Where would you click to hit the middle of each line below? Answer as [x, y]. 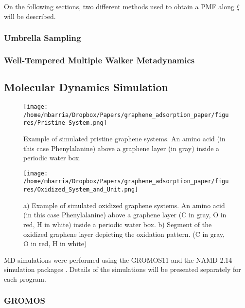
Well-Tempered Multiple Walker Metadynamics [99, 60]
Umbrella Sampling [43, 38]
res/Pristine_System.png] [65, 123]
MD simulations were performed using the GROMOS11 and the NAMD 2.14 [118, 260]
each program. [25, 279]
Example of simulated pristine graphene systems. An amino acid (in [124, 139]
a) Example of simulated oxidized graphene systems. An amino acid [124, 205]
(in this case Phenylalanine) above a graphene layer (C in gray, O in [125, 215]
